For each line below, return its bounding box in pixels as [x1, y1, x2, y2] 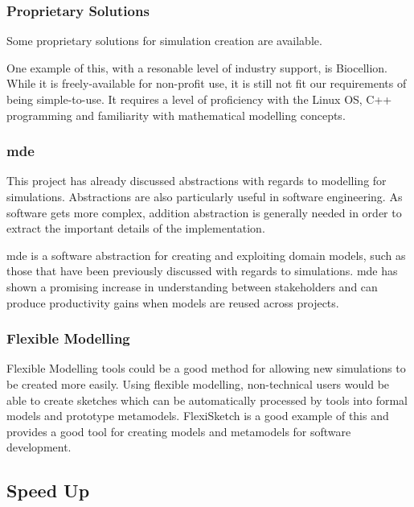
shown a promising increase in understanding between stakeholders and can [6, 278, 378, 295]
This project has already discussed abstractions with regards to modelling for [6, 172, 387, 189]
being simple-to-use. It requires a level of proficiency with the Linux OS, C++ [6, 91, 392, 107]
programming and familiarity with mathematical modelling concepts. [6, 106, 346, 123]
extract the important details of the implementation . [6, 220, 265, 237]
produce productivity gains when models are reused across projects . [6, 294, 339, 311]
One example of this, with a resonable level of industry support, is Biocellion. [6, 59, 387, 76]
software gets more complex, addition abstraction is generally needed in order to [6, 204, 402, 221]
